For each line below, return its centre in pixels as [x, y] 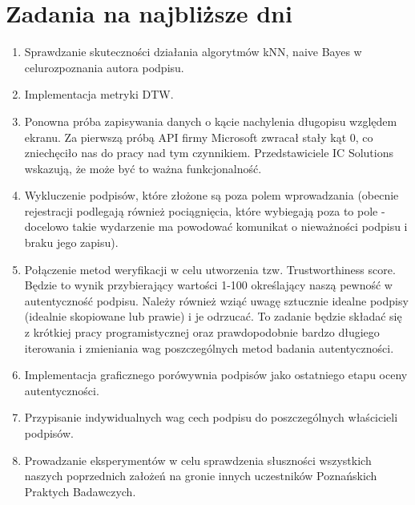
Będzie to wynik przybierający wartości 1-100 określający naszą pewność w [208, 285]
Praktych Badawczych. [80, 491]
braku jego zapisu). [71, 242]
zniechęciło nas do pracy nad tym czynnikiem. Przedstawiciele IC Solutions [209, 153]
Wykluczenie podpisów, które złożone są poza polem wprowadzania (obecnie [212, 195]
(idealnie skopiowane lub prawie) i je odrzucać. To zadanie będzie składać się [213, 316]
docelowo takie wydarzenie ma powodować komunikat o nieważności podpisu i [216, 226]
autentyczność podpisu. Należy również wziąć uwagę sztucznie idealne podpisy [216, 300]
